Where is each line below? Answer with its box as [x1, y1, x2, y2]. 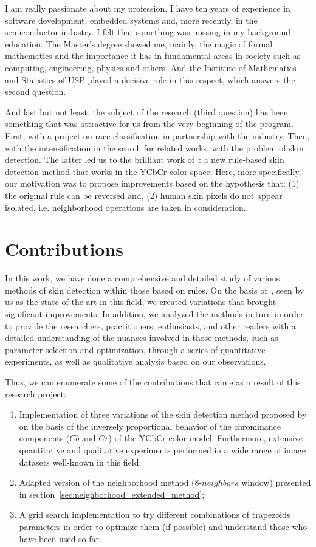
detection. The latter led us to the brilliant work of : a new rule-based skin [5, 153, 284, 166]
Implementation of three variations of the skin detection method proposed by [19, 408, 307, 421]
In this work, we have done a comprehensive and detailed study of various [5, 272, 280, 284]
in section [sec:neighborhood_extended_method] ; [19, 487, 205, 500]
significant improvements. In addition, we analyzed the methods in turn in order [5, 308, 304, 320]
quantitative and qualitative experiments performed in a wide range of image [19, 443, 306, 456]
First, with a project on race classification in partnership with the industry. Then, [5, 129, 310, 142]
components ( [19, 432, 70, 444]
